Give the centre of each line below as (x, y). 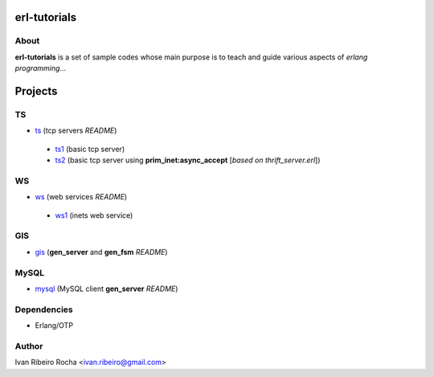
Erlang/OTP (54, 326)
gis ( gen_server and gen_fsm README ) (101, 252)
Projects (36, 91)
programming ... (41, 68)
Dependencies (44, 309)
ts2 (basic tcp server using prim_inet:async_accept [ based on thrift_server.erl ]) (188, 160)
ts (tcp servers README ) (76, 131)
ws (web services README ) (81, 197)
